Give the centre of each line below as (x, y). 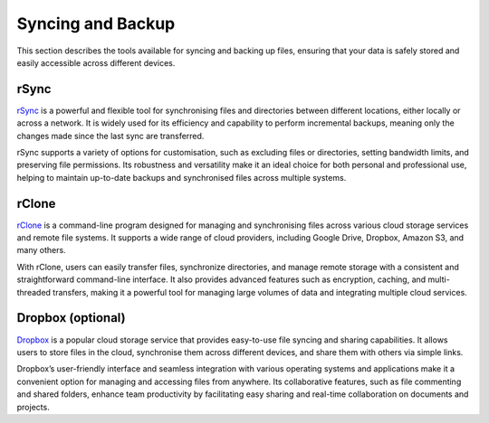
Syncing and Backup (96, 23)
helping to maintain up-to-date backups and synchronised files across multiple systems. (182, 177)
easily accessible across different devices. (96, 62)
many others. (42, 250)
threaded (34, 292)
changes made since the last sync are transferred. (110, 136)
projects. (33, 407)
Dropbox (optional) (71, 318)
